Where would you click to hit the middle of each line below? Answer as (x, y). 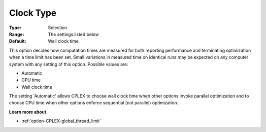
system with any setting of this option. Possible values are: (68, 64)
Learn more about (28, 112)
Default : (18, 41)
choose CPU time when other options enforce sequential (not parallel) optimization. (94, 103)
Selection (58, 28)
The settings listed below (73, 34)
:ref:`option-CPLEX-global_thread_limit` (61, 121)
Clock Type (33, 13)
